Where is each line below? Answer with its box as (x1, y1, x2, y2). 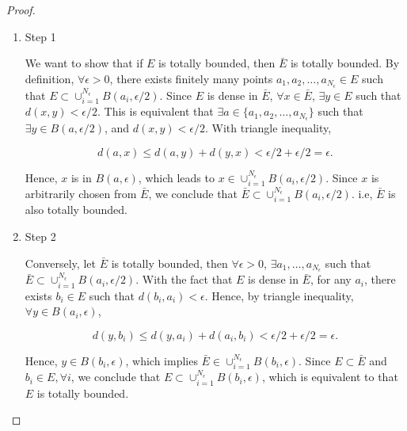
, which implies (125, 353, 198, 369)
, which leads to (138, 169, 215, 185)
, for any (310, 271, 352, 288)
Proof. (6, 2, 36, 17)
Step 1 (25, 28, 56, 44)
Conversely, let (25, 254, 96, 271)
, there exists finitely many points (109, 70, 273, 86)
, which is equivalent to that (261, 368, 398, 385)
